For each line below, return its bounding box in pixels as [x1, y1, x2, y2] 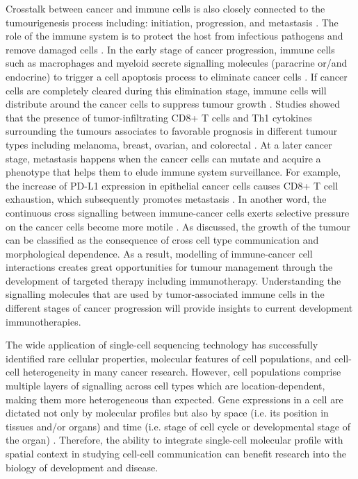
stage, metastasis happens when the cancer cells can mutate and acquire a [6, 151, 321, 165]
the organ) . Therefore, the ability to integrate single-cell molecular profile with [6, 432, 343, 447]
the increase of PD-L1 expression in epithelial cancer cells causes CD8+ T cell [6, 178, 339, 192]
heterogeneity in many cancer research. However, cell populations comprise [22, 364, 341, 379]
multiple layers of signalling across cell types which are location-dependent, [6, 378, 325, 393]
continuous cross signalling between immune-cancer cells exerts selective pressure [6, 205, 350, 219]
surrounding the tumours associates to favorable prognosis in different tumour [6, 124, 338, 138]
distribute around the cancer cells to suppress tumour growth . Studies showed [6, 96, 341, 111]
